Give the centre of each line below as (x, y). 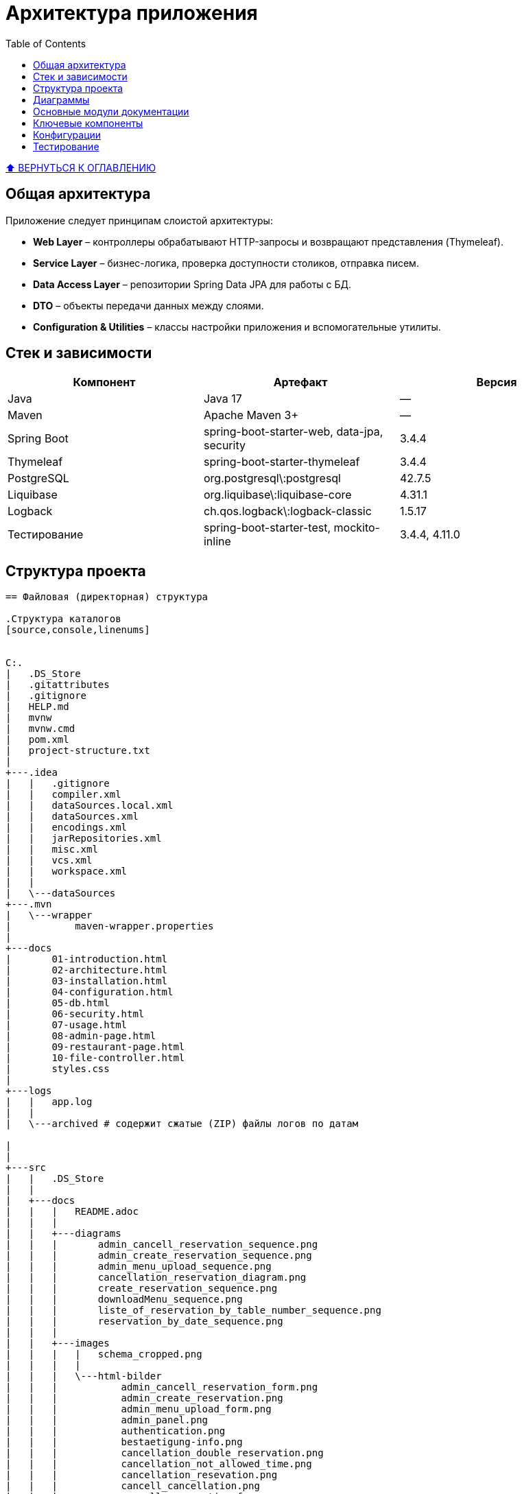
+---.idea (32, 773)
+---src (26, 1168)
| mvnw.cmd (40, 729)
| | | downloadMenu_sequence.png (124, 1300)
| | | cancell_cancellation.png (133, 1486)
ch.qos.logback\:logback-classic (287, 511)
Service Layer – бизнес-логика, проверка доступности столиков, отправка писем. (226, 263)
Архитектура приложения (132, 13)
